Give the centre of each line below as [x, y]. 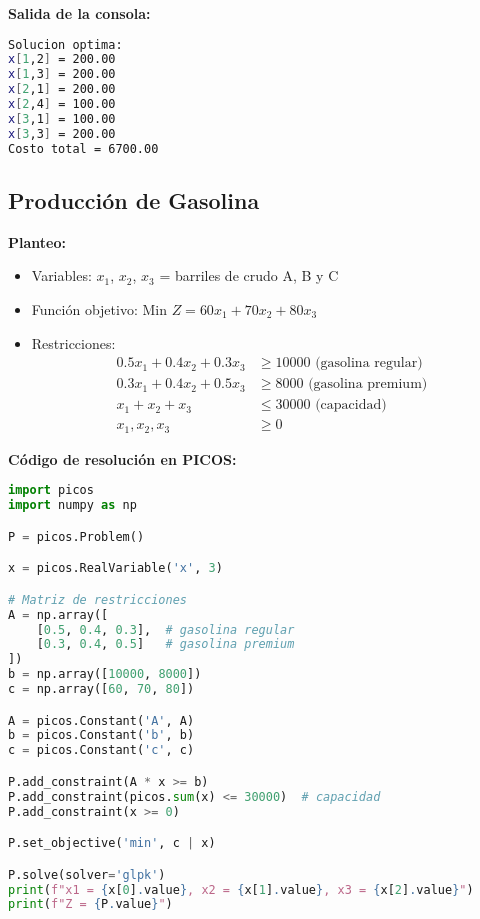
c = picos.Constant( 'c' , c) [101, 750]
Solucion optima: [65, 44]
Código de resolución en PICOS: [122, 458]
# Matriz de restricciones [97, 599]
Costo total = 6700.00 [83, 148]
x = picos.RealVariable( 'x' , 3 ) [115, 568]
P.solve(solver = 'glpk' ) [87, 874]
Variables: [61, 275]
